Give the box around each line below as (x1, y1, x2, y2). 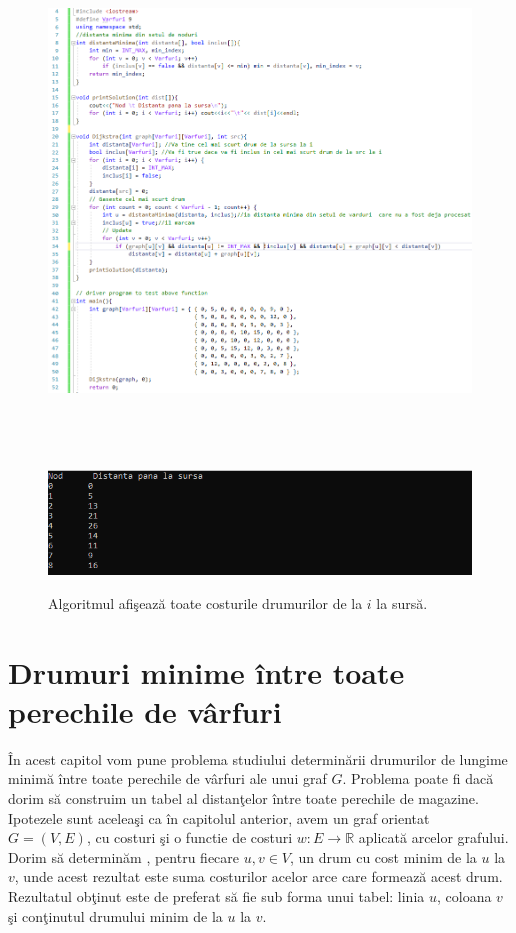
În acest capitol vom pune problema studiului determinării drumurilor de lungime (8, 748, 508, 769)
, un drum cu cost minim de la (290, 846, 477, 867)
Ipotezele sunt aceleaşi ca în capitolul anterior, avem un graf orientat (8, 807, 430, 828)
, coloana (436, 885, 492, 906)
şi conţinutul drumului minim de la (8, 905, 223, 926)
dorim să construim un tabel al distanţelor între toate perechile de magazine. (8, 787, 479, 808)
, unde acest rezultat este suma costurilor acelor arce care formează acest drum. (14, 866, 503, 887)
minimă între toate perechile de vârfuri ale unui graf (8, 768, 327, 789)
